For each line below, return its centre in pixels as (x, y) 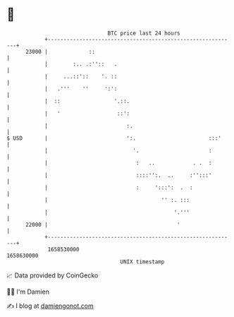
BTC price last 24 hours (144, 33)
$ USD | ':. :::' (114, 138)
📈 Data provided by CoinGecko (53, 275)
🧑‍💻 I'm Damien (28, 292)
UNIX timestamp (142, 262)
